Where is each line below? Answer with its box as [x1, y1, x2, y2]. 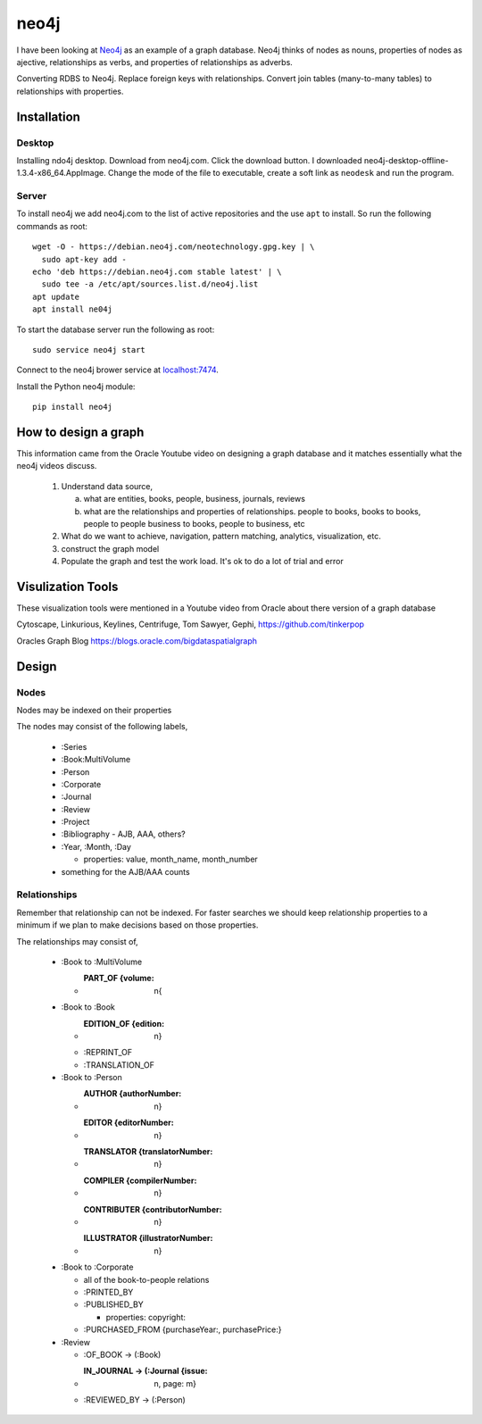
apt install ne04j [32, 304, 113, 314]
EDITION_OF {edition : [83, 1018, 165, 1028]
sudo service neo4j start [32, 345, 146, 354]
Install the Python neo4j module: [16, 380, 136, 392]
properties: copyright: [105, 1312, 187, 1322]
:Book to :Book [61, 1002, 116, 1012]
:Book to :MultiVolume [61, 956, 143, 967]
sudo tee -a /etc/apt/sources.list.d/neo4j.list [41, 279, 259, 289]
